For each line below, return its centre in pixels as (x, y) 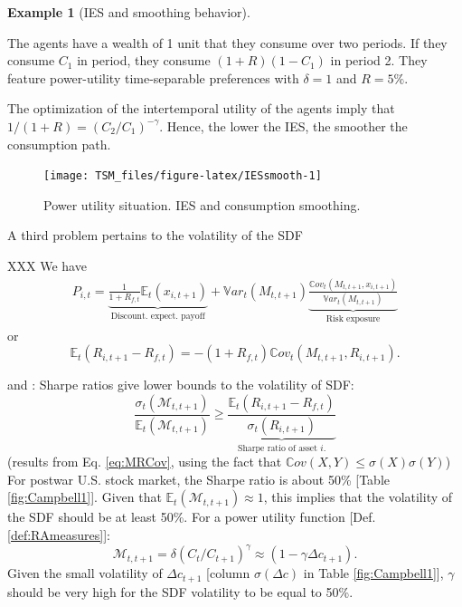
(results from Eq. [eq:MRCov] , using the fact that (145, 462)
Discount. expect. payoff (158, 317)
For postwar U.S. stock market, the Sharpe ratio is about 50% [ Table (198, 479)
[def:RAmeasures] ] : (59, 534)
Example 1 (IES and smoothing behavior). (129, 12)
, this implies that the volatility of (358, 497)
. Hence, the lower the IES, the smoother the (283, 125)
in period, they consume (144, 60)
